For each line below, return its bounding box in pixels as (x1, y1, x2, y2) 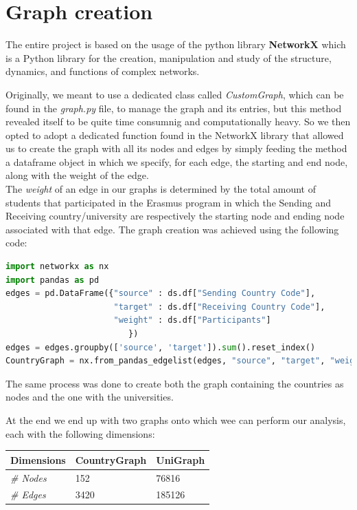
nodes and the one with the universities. (5, 390, 174, 404)
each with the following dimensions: (5, 426, 155, 440)
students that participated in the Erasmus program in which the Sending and (5, 195, 331, 209)
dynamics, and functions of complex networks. (5, 64, 200, 78)
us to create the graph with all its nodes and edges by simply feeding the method (5, 141, 347, 156)
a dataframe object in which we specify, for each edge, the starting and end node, (5, 154, 348, 169)
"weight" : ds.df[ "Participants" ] (113, 315, 271, 326)
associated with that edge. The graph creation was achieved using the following (5, 222, 339, 236)
